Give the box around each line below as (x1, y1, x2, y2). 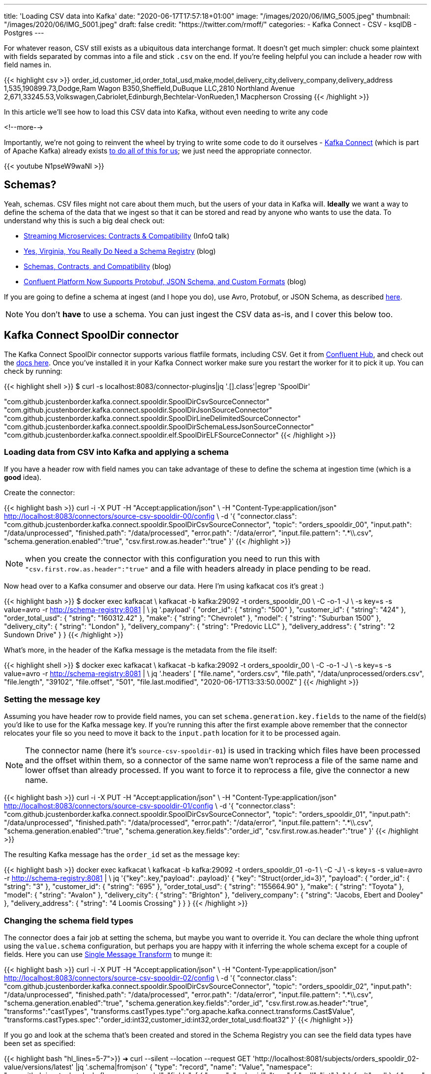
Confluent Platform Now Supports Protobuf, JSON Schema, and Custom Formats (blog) (24, 277, 307, 286)
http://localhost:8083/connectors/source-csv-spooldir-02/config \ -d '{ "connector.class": (4, 973, 297, 982)
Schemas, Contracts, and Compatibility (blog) (24, 262, 171, 270)
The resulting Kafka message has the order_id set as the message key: (4, 850, 240, 859)
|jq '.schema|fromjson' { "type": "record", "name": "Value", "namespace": (75, 1062, 312, 1071)
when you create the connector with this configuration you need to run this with (25, 554, 320, 564)
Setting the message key (4, 694, 100, 704)
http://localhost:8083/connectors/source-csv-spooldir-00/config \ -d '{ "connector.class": (4, 512, 297, 521)
